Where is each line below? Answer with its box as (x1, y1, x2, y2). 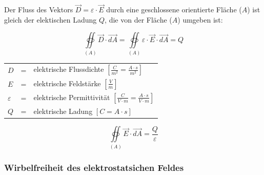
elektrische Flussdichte (33, 64, 104, 74)
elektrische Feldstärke (33, 77, 101, 88)
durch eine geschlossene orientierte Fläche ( (106, 4, 242, 15)
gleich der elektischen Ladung (4, 14, 97, 25)
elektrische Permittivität (33, 91, 110, 102)
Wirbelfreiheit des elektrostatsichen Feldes (4, 161, 184, 173)
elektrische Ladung (33, 106, 93, 116)
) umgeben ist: (177, 14, 223, 25)
